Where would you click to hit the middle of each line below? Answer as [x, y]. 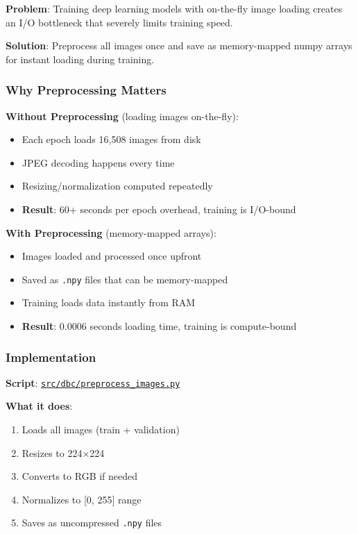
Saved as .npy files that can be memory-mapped [125, 279]
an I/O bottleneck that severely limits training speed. [119, 22]
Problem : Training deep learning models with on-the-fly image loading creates [174, 8]
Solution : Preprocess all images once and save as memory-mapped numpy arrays [179, 45]
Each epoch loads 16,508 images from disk [111, 139]
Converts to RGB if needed [80, 476]
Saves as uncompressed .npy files [92, 523]
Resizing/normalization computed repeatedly [117, 186]
